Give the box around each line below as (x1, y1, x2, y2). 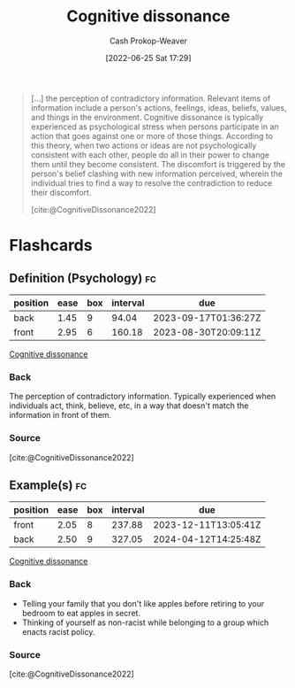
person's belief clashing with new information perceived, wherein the (30, 168, 283, 179)
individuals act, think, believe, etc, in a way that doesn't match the (9, 400, 249, 411)
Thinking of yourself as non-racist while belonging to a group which (21, 617, 269, 628)
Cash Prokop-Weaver (109, 35, 188, 46)
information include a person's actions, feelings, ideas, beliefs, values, (30, 102, 287, 112)
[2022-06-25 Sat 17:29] (105, 52, 192, 63)
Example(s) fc (9, 477, 87, 492)
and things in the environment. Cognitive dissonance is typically (30, 112, 264, 122)
